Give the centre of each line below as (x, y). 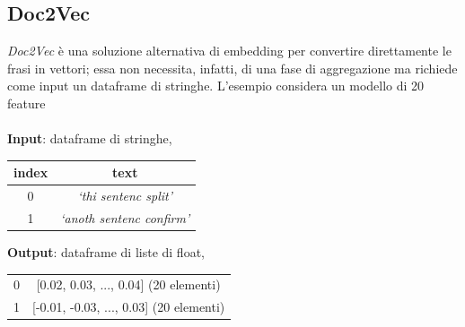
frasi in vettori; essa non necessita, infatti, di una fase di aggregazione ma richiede (232, 68)
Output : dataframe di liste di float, (106, 252)
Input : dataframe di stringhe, (90, 138)
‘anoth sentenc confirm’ (125, 217)
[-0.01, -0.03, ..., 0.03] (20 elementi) (129, 307)
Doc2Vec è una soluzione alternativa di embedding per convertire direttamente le (229, 51)
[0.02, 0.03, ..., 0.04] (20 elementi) (128, 284)
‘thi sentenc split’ (125, 196)
